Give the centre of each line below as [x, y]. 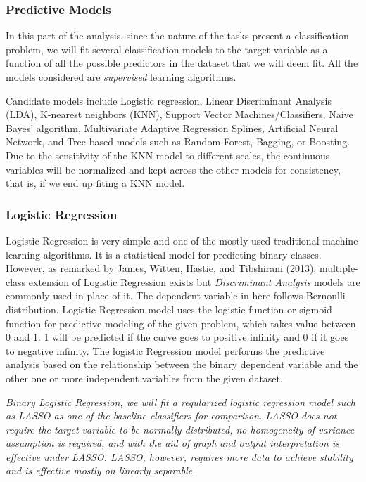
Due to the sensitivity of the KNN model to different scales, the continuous [168, 155]
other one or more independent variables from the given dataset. [144, 378]
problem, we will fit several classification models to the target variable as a [167, 49]
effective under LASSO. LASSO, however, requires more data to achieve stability [179, 456]
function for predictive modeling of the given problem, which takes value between [181, 323]
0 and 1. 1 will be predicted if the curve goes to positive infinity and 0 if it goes [177, 337]
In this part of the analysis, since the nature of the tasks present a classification [177, 35]
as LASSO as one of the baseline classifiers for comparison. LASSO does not [171, 416]
